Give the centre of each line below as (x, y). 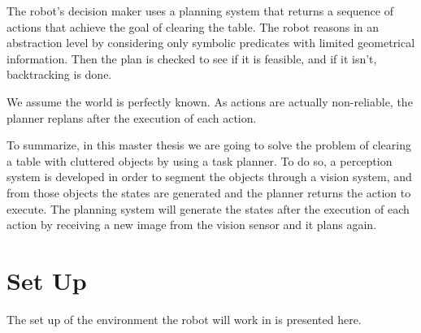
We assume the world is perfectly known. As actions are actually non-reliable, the (210, 101)
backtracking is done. (59, 74)
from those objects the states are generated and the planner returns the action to (209, 192)
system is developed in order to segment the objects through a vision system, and (209, 177)
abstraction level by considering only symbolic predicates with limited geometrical (211, 43)
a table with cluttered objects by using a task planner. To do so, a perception (200, 160)
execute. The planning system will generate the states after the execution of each (208, 208)
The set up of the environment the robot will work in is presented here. (184, 319)
